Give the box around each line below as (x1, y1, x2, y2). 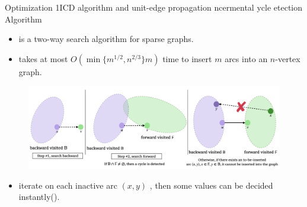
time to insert (162, 52, 212, 64)
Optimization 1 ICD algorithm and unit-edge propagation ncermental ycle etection (5, 1, 303, 13)
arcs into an (225, 52, 268, 64)
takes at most (18, 52, 68, 64)
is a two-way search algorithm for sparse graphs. (18, 33, 194, 45)
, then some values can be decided (149, 179, 273, 191)
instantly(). (18, 190, 60, 203)
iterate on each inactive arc (18, 179, 117, 191)
